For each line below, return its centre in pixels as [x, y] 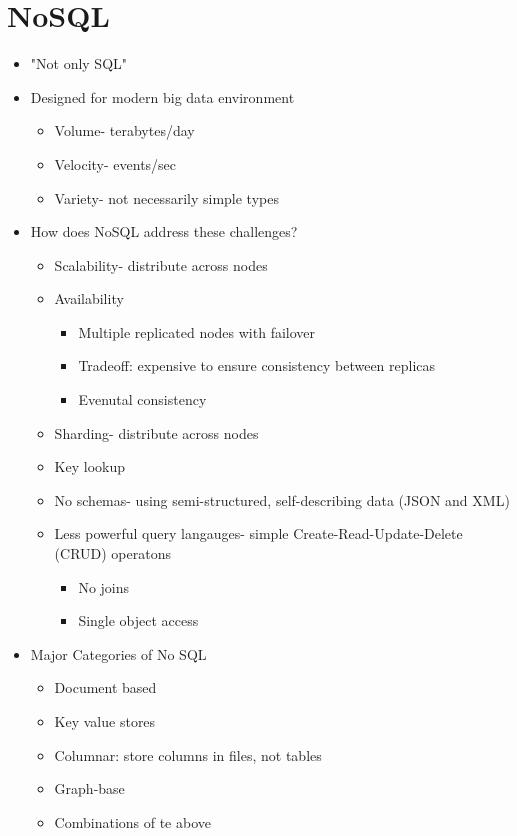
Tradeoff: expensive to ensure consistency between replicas [257, 365]
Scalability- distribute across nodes [161, 264]
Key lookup [89, 466]
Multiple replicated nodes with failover [197, 331]
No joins [104, 586]
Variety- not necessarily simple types [166, 197]
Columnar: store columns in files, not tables [188, 754]
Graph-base [89, 788]
